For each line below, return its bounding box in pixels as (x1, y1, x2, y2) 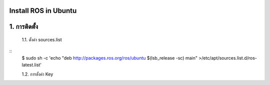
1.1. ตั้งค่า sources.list (21, 37, 62, 43)
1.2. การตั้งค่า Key (21, 71, 53, 77)
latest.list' (21, 62, 42, 68)
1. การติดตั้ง (9, 22, 38, 31)
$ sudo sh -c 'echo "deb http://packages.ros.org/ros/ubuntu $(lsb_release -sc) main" (21, 55, 197, 61)
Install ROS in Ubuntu (9, 6, 77, 15)
